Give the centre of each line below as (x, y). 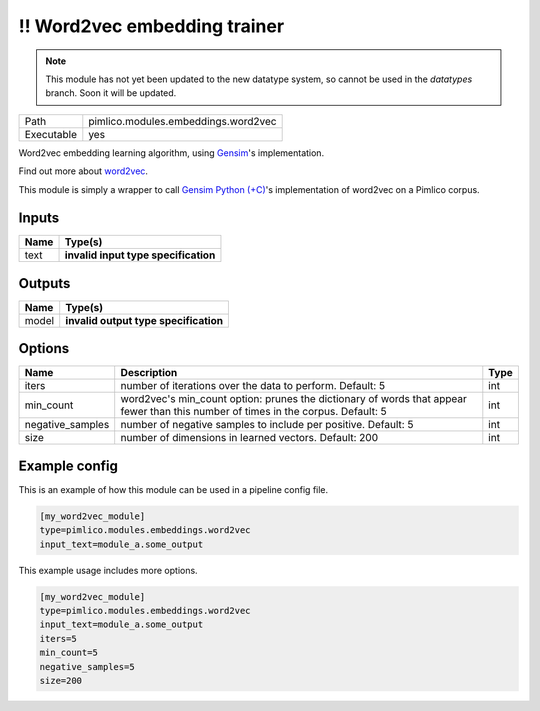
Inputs (39, 218)
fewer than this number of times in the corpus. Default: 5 (253, 412)
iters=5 (58, 638)
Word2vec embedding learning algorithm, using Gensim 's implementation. (171, 152)
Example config (68, 465)
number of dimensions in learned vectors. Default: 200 (249, 438)
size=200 (61, 681)
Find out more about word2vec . (83, 171)
